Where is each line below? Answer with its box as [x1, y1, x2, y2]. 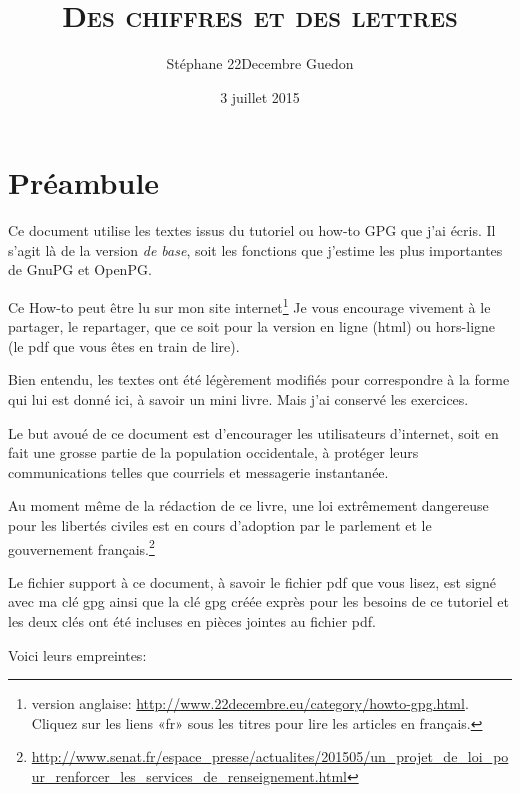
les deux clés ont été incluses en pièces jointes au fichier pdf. [8, 611, 376, 632]
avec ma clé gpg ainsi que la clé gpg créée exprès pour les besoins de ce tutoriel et [8, 591, 509, 612]
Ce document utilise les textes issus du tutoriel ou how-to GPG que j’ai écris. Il [8, 220, 496, 241]
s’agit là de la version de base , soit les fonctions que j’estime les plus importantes [8, 239, 503, 260]
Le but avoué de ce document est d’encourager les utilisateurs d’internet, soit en [8, 422, 499, 443]
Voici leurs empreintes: [8, 644, 147, 665]
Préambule [8, 162, 160, 203]
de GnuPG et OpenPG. [8, 259, 152, 280]
